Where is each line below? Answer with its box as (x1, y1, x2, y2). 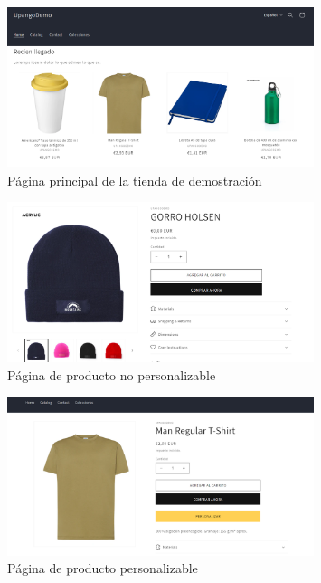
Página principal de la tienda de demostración (7, 170, 262, 189)
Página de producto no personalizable (7, 365, 216, 384)
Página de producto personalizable (7, 559, 198, 578)
